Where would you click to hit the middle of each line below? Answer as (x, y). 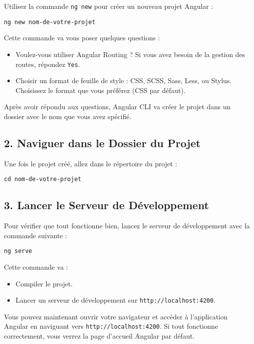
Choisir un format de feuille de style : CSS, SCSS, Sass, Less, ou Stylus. (124, 80)
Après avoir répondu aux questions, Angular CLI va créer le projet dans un (117, 107)
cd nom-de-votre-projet (43, 179)
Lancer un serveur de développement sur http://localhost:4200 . (115, 300)
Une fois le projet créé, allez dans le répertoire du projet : (91, 163)
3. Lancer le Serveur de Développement (107, 205)
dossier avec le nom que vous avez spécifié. (68, 116)
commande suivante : (36, 235)
